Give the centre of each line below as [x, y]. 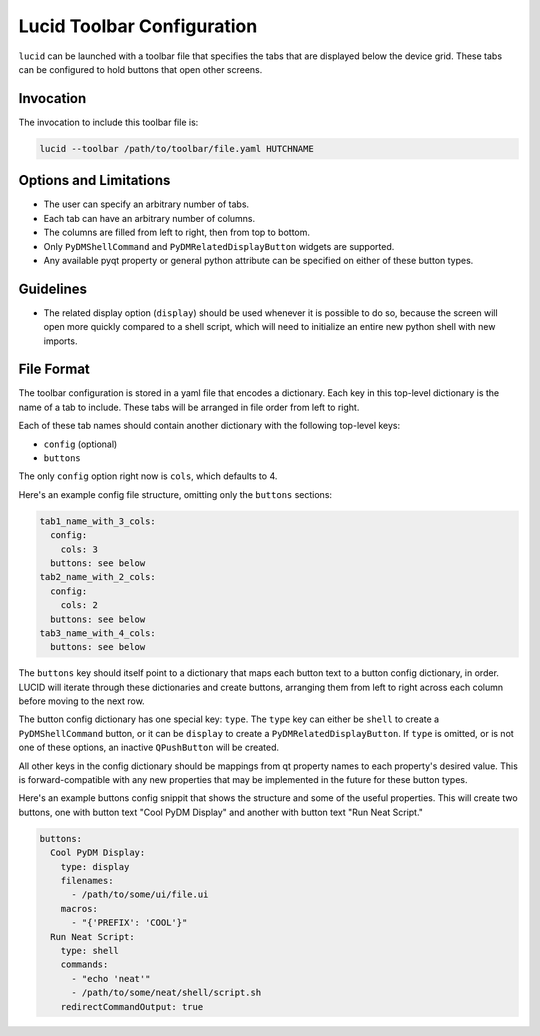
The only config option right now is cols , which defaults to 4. [148, 476]
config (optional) [80, 444]
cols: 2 [79, 605]
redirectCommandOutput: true [132, 1006]
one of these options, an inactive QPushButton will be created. [149, 747]
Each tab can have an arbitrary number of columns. [149, 218]
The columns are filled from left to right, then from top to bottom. [176, 232]
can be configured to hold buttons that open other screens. [140, 69]
